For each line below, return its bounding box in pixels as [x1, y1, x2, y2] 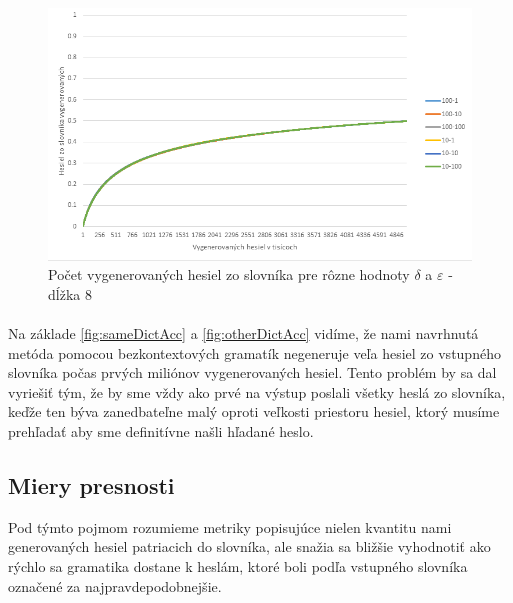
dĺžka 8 [48, 283, 92, 304]
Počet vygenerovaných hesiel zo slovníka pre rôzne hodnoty [48, 264, 410, 285]
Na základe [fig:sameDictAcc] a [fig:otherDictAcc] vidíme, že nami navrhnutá [8, 323, 479, 344]
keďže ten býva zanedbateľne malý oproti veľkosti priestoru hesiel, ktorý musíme [8, 401, 500, 422]
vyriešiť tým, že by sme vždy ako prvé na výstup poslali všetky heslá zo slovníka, [8, 381, 506, 402]
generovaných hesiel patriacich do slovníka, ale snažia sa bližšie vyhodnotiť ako [8, 536, 491, 557]
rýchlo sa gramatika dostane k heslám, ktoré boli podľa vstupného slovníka [8, 555, 468, 576]
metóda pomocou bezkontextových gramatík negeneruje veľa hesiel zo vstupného [8, 342, 501, 363]
